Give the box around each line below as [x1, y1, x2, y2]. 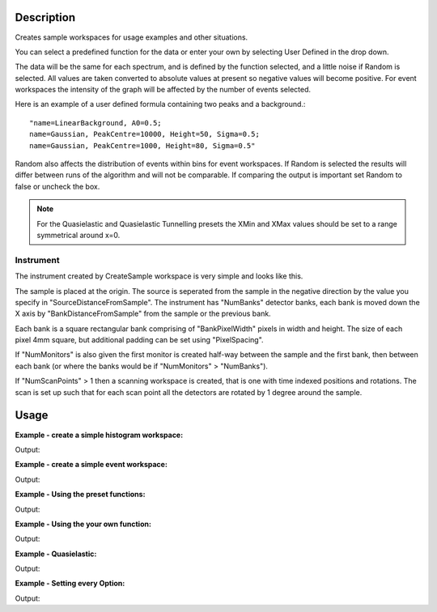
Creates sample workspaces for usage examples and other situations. [15, 32, 248, 42]
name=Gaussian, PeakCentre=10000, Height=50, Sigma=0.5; [29, 130, 261, 139]
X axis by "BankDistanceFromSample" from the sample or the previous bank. [15, 308, 271, 319]
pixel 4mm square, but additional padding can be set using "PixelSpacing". [15, 335, 264, 345]
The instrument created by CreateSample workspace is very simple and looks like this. [15, 271, 303, 281]
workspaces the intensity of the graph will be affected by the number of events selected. [15, 85, 312, 95]
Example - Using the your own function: [15, 519, 151, 529]
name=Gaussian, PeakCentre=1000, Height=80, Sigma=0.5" [29, 141, 256, 150]
